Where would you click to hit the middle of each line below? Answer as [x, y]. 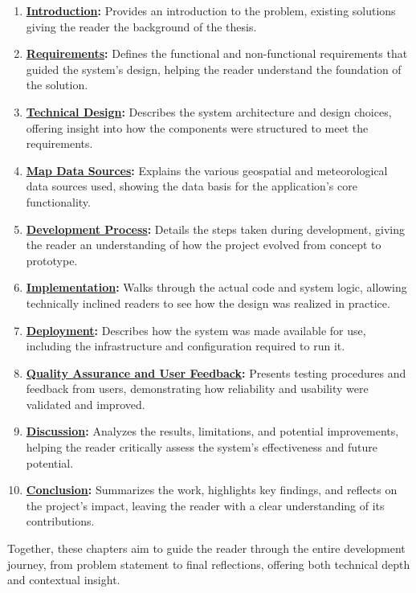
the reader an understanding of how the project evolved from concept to [204, 245]
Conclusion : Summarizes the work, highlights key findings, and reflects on [212, 490]
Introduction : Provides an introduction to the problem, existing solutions [211, 10]
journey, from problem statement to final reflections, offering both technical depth [209, 564]
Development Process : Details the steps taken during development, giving [216, 229]
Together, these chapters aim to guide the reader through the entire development [206, 548]
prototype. [52, 260]
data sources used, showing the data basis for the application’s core [192, 186]
